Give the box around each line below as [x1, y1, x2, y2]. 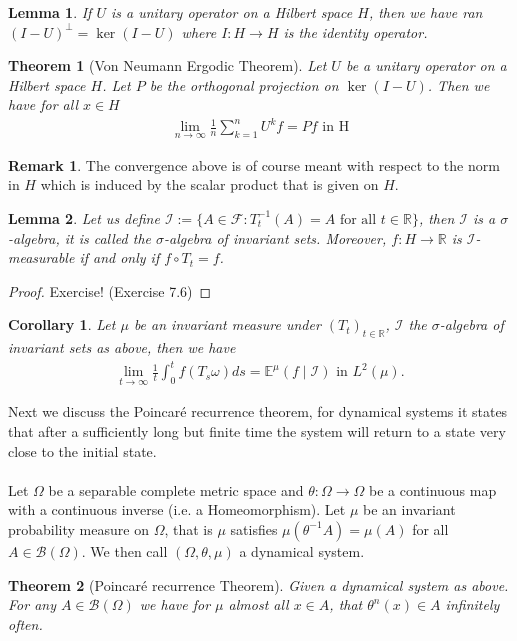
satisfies [230, 518, 278, 539]
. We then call [81, 540, 168, 561]
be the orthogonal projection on [149, 74, 339, 95]
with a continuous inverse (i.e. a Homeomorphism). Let [8, 499, 346, 520]
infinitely [445, 594, 500, 615]
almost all [228, 594, 289, 615]
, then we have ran [368, 2, 483, 22]
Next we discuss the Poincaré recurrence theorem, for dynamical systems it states [8, 401, 508, 422]
